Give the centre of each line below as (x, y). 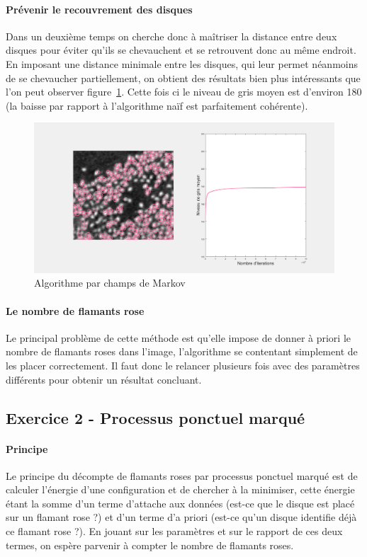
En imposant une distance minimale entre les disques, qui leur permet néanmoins (182, 63)
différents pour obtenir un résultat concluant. (104, 379)
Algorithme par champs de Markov (110, 283)
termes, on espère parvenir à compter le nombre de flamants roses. (150, 545)
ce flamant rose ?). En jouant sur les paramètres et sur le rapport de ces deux (174, 531)
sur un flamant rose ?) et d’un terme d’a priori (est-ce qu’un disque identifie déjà (181, 517)
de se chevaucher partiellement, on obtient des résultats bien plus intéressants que (183, 77)
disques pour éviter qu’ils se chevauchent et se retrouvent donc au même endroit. (181, 50)
